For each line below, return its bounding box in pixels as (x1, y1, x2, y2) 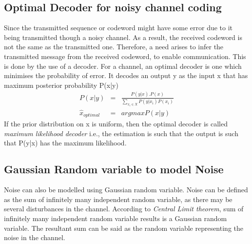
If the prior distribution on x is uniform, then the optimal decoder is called (4, 119, 228, 129)
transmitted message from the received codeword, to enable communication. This (4, 51, 246, 61)
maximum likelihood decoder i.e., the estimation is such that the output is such (4, 128, 238, 138)
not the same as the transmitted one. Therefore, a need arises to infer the (4, 41, 224, 52)
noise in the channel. (4, 232, 65, 243)
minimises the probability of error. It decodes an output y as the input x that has (4, 70, 248, 81)
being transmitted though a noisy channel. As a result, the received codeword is (4, 32, 242, 42)
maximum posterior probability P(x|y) (4, 80, 118, 90)
